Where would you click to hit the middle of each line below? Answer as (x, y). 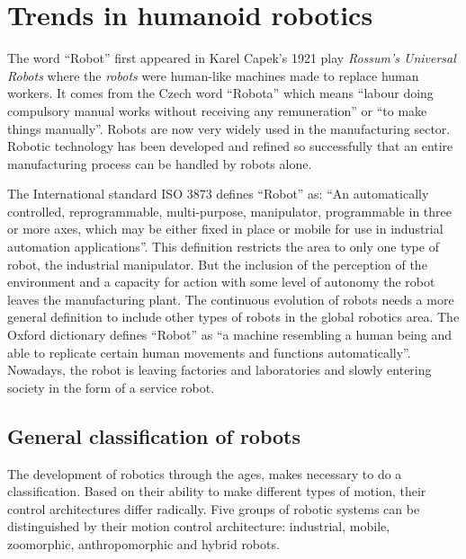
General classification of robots (154, 435)
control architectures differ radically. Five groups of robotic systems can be (214, 508)
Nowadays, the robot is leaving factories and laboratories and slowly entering (220, 370)
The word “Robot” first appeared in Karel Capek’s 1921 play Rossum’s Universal (232, 58)
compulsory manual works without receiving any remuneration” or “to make (217, 110)
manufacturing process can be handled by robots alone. (160, 163)
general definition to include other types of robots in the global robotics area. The (233, 317)
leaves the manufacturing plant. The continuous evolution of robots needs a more (231, 299)
